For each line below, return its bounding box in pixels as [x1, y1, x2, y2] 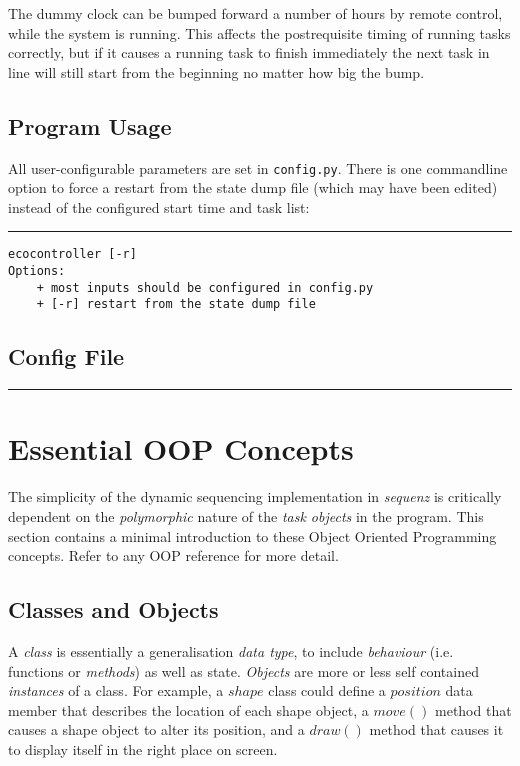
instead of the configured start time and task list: [8, 196, 310, 217]
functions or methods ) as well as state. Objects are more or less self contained [8, 660, 479, 681]
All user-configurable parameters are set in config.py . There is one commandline [8, 157, 508, 178]
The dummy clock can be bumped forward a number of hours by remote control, [8, 3, 503, 23]
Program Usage [8, 110, 172, 141]
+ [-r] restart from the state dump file [36, 297, 316, 312]
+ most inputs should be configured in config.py [36, 280, 374, 295]
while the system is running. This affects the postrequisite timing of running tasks [8, 22, 511, 43]
